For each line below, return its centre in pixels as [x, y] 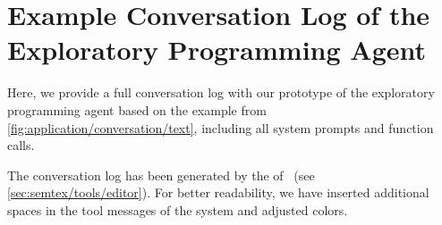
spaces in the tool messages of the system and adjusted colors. [178, 209]
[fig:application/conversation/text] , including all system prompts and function [221, 127]
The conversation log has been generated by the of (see [161, 175]
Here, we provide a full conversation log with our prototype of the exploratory [221, 92]
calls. [21, 145]
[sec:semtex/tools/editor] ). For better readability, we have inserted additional [218, 192]
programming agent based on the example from [137, 109]
